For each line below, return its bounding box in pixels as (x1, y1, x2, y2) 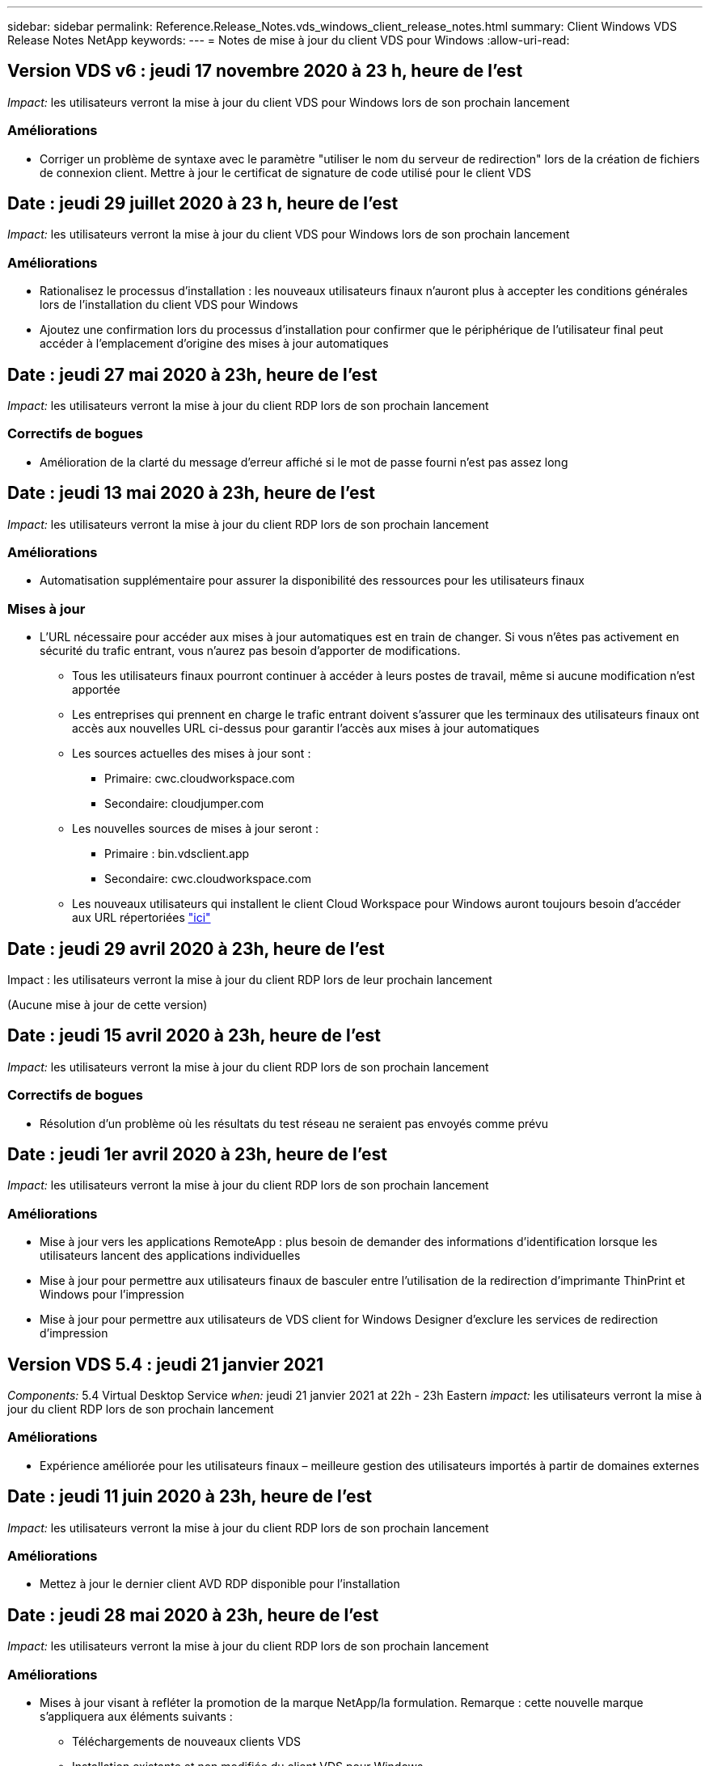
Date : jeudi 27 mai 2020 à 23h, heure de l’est (7, 364, 378, 385)
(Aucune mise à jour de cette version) (7, 997, 208, 1012)
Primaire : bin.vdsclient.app (104, 847, 250, 861)
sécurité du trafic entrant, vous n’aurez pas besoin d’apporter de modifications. (40, 644, 461, 658)
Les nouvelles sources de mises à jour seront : (72, 822, 319, 836)
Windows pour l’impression (40, 1287, 184, 1302)
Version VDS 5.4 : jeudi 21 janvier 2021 (7, 1354, 324, 1375)
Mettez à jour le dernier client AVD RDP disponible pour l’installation (40, 1577, 400, 1591)
